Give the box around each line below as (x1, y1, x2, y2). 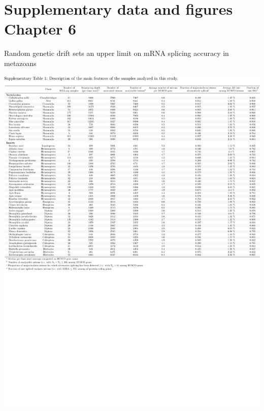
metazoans (4, 57, 37, 68)
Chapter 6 (4, 18, 77, 39)
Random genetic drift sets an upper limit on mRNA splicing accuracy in (4, 48, 229, 58)
